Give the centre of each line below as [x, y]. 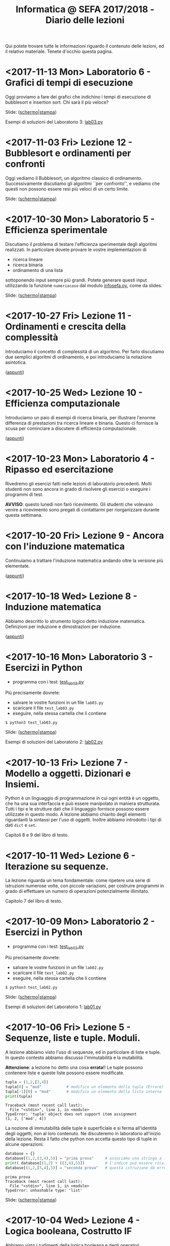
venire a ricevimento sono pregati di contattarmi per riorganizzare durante [82, 510]
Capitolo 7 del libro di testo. [34, 901]
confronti [25, 164]
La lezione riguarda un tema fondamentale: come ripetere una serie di [78, 881]
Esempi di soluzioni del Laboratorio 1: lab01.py [53, 1007]
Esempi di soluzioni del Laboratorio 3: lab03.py [54, 122]
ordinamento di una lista [38, 270]
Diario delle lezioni [85, 20]
